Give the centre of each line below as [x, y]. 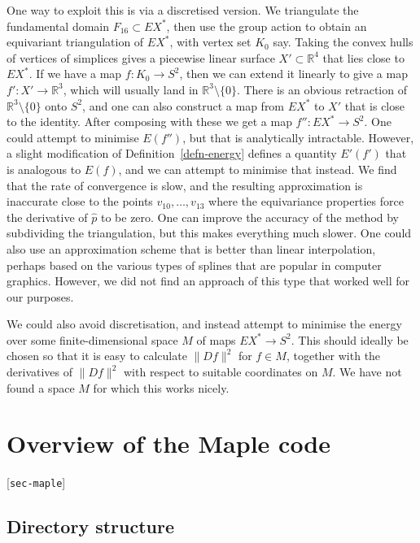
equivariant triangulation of [75, 42]
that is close [374, 105]
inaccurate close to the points [80, 201]
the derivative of [47, 217]
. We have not [367, 372]
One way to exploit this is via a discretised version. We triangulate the [183, 10]
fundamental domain [58, 26]
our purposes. [40, 296]
